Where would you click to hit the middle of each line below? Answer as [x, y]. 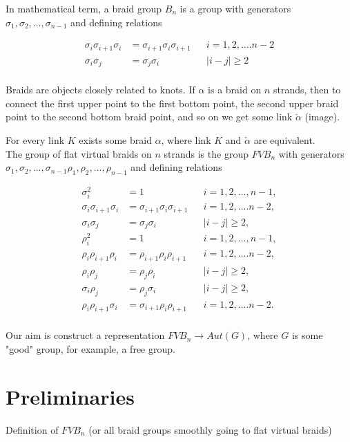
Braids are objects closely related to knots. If [100, 90]
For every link [35, 139]
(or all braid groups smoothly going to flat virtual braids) [210, 429]
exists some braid [115, 139]
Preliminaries [70, 396]
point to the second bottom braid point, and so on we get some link [149, 117]
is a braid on [235, 90]
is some [307, 335]
